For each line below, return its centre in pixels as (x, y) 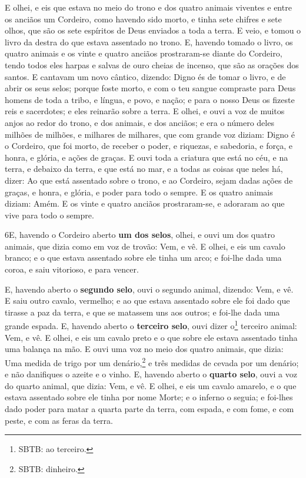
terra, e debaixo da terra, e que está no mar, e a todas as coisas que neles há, (144, 169)
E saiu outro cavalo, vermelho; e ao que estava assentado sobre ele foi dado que (147, 301)
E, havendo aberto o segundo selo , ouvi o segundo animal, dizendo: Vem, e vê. (149, 289)
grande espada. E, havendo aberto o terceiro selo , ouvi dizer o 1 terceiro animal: (151, 325)
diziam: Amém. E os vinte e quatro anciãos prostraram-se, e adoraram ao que (145, 203)
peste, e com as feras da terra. (59, 420)
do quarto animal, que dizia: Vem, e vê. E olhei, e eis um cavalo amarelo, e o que (151, 385)
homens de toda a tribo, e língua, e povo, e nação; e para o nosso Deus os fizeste (150, 99)
